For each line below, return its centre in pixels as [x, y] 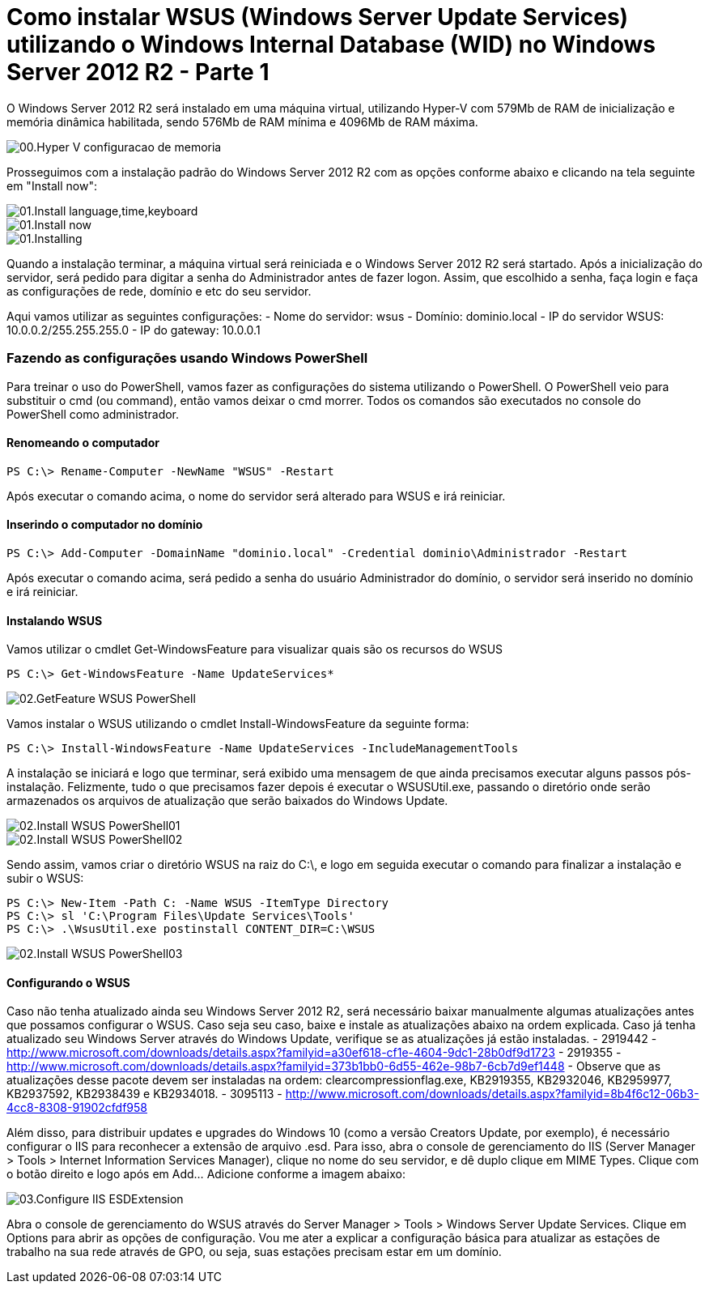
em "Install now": [52, 185]
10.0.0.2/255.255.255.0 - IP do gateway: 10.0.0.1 [134, 330]
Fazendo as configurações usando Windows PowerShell [187, 358]
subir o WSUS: [45, 879]
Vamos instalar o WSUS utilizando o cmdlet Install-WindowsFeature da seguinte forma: [238, 724]
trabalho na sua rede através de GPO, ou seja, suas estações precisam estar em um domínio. [254, 1252]
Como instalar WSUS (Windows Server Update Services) [318, 17]
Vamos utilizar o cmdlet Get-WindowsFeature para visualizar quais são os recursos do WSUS [255, 649]
